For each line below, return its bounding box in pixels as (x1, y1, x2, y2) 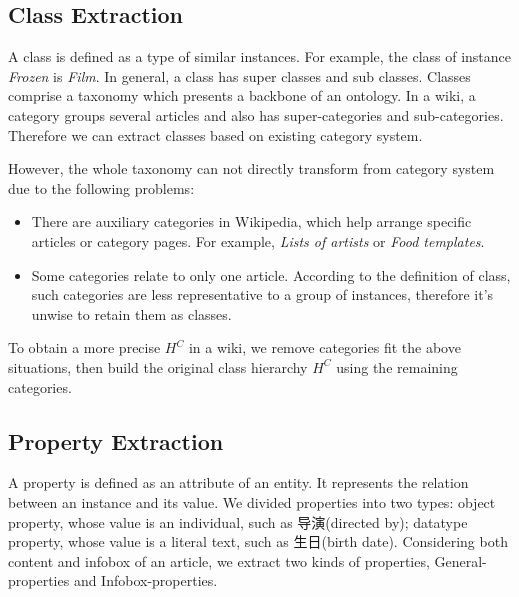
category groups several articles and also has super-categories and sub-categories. (8, 104, 504, 125)
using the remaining (336, 356, 458, 377)
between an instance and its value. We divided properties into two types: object (8, 491, 496, 512)
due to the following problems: (8, 177, 195, 198)
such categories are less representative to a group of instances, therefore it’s (31, 284, 494, 305)
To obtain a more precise (8, 337, 161, 358)
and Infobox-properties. (73, 570, 218, 591)
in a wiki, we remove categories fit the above (188, 337, 461, 358)
